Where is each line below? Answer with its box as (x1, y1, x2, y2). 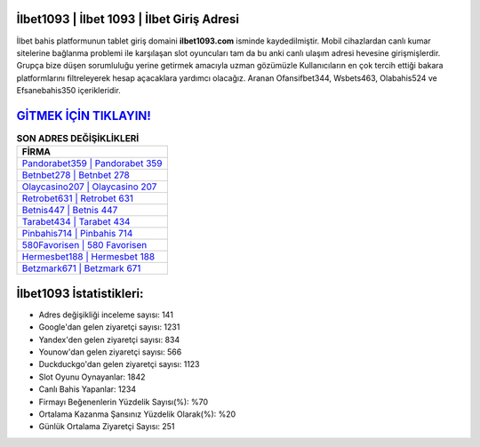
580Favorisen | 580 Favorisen (21, 239, 148, 251)
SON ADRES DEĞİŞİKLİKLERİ (16, 132, 140, 145)
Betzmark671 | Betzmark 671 (21, 262, 141, 275)
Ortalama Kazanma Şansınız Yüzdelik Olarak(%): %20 (38, 409, 236, 419)
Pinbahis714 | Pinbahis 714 (21, 227, 133, 240)
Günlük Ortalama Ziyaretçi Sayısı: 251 (38, 421, 175, 432)
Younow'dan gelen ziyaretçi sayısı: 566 (38, 347, 182, 357)
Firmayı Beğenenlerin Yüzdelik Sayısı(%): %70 (38, 396, 209, 407)
